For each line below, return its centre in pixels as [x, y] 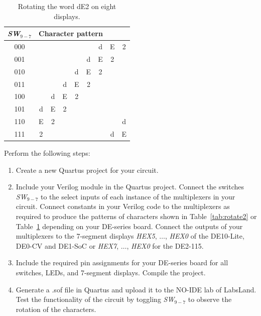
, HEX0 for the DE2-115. [165, 245]
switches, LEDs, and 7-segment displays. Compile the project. [111, 272]
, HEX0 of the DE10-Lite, [205, 236]
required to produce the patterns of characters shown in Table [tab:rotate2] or [136, 216]
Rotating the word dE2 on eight [67, 6]
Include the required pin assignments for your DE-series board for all [122, 262]
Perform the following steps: [47, 153]
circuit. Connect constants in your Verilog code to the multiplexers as [123, 206]
